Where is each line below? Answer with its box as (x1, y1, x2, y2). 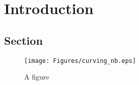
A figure (24, 71, 49, 82)
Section (4, 32, 43, 48)
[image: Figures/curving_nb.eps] (24, 57, 136, 64)
